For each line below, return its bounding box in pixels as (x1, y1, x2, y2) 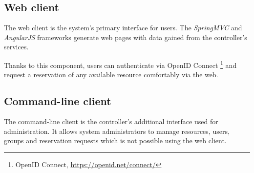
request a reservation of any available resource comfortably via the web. (4, 69, 218, 80)
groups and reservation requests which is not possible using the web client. (4, 135, 227, 146)
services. (4, 42, 29, 52)
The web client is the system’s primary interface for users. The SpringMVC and (4, 22, 242, 33)
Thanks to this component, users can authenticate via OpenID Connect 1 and (4, 58, 237, 70)
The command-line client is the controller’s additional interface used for (4, 116, 218, 127)
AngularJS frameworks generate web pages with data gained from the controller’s (4, 32, 247, 42)
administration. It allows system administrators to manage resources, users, (4, 126, 230, 136)
